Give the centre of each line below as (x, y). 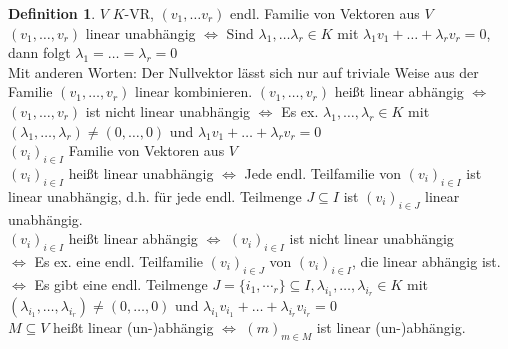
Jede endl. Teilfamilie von (323, 172)
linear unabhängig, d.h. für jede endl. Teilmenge (155, 195)
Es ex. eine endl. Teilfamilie (119, 260)
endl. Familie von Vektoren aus (325, 13)
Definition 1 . (52, 13)
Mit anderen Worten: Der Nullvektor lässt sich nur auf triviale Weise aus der (243, 71)
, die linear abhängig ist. (426, 260)
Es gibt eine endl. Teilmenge (121, 283)
